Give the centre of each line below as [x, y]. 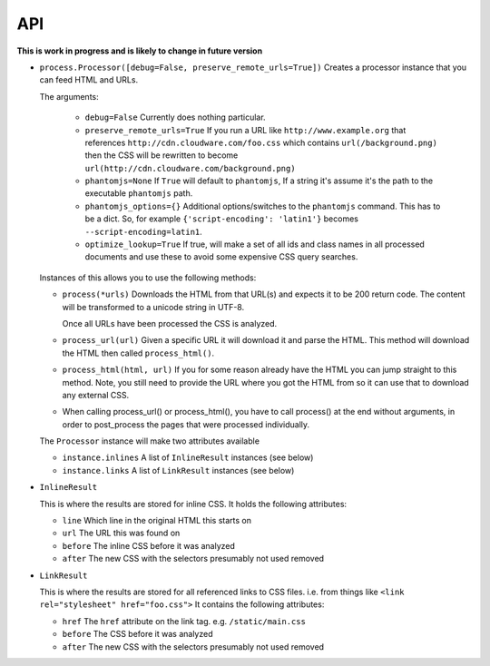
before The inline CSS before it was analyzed [149, 545]
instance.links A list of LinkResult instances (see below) [178, 470]
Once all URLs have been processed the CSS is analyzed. [170, 323]
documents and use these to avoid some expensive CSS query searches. [221, 257]
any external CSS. [96, 395]
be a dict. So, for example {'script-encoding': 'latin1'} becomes [221, 219]
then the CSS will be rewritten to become [162, 155]
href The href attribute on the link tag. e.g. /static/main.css [184, 621]
